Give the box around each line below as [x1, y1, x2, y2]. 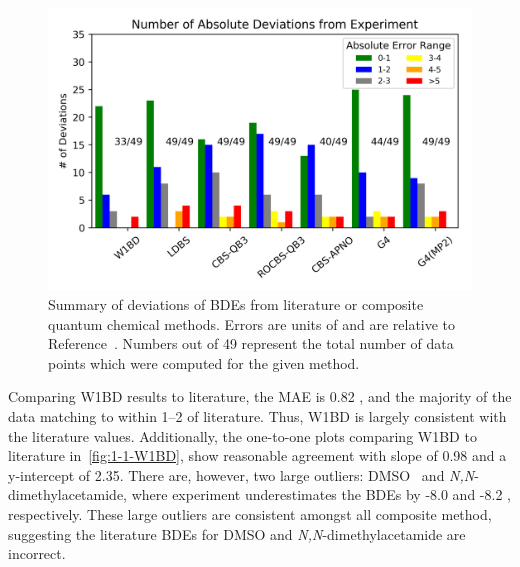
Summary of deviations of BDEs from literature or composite [48, 293, 424, 314]
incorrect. [8, 543, 66, 564]
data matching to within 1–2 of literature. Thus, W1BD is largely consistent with [8, 405, 507, 426]
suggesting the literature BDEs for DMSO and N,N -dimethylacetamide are [8, 523, 466, 544]
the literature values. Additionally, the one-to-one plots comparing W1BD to [8, 425, 477, 446]
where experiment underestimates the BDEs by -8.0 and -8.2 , [131, 484, 511, 505]
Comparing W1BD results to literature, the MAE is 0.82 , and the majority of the [8, 386, 512, 407]
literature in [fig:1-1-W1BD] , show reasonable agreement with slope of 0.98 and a [8, 445, 507, 466]
